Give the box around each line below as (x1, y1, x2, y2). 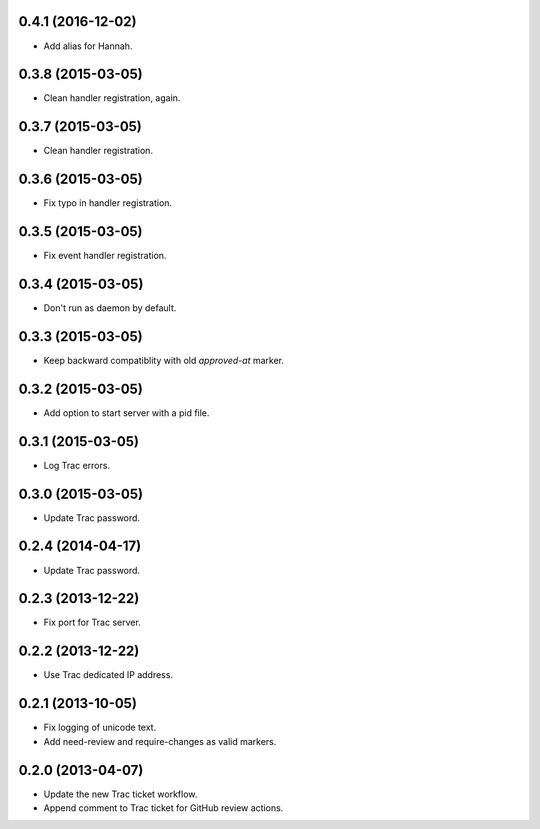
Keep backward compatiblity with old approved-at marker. (43, 354, 285, 366)
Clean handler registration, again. (43, 92, 181, 104)
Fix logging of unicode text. (43, 721, 157, 734)
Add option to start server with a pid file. (43, 406, 210, 419)
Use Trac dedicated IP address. (43, 669, 174, 681)
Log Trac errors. (43, 459, 110, 471)
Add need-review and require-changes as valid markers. (43, 735, 277, 747)
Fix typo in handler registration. (43, 197, 173, 209)
